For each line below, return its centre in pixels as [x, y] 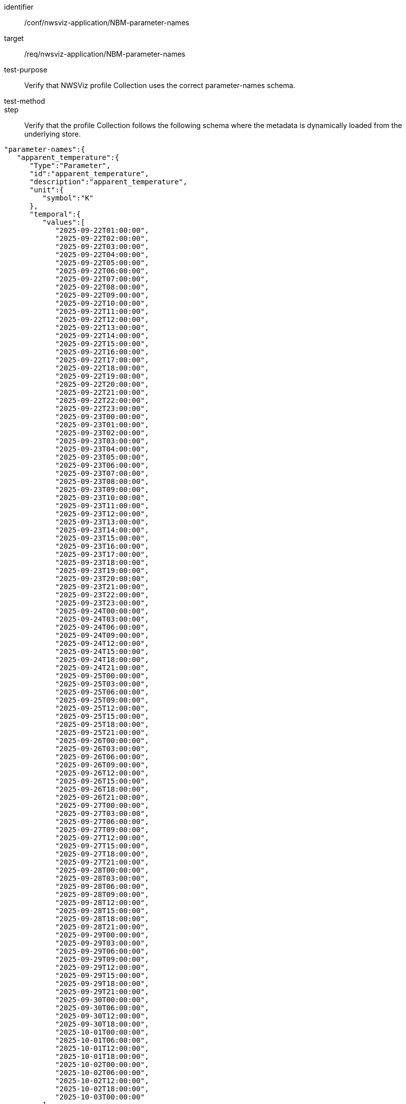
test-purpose [26, 70]
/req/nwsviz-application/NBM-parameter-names [105, 54]
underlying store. [53, 134]
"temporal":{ [55, 214]
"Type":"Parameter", [70, 166]
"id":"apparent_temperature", [89, 174]
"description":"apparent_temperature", [108, 182]
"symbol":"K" [68, 198]
